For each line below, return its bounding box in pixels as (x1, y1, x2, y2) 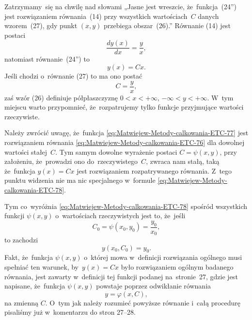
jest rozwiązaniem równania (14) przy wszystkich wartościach (4, 11, 188, 21)
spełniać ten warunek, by (4, 262, 79, 272)
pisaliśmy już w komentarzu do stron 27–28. (4, 307, 136, 317)
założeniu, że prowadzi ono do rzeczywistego (4, 156, 138, 166)
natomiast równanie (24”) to (4, 54, 90, 64)
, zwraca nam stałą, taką (146, 156, 220, 166)
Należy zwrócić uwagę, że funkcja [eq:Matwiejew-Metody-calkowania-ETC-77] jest (4, 128, 249, 138)
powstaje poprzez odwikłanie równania (96, 281, 211, 291)
